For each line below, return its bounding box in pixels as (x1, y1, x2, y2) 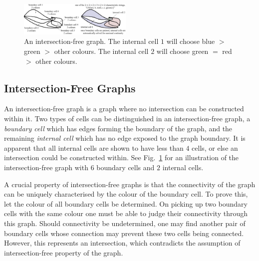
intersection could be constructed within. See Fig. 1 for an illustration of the (4, 152, 239, 163)
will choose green (156, 46, 209, 56)
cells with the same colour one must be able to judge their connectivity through (4, 208, 248, 219)
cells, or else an (192, 142, 238, 153)
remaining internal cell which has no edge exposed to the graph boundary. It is (4, 133, 246, 143)
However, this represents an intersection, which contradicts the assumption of (4, 238, 241, 248)
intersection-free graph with (4, 162, 88, 172)
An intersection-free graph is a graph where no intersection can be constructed (4, 103, 244, 114)
